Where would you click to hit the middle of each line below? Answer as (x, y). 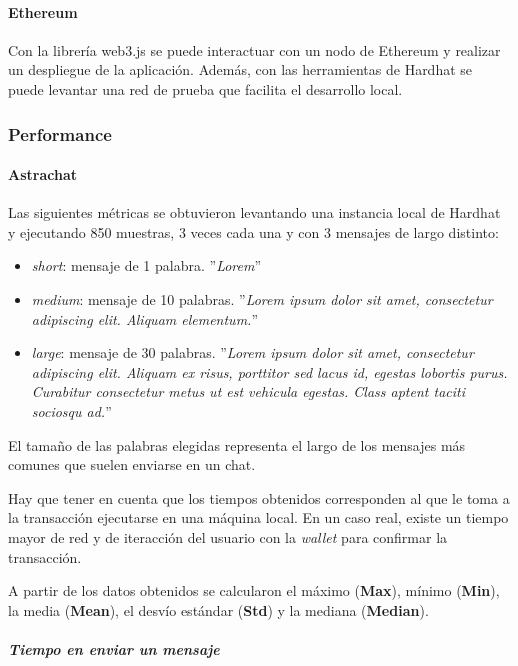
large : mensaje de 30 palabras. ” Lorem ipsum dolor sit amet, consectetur (252, 352)
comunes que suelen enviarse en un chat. (132, 464)
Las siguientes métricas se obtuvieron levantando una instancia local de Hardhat (254, 212)
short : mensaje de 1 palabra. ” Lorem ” (146, 265)
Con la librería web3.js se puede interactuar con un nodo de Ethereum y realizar (254, 49)
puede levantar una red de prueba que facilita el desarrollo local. (205, 88)
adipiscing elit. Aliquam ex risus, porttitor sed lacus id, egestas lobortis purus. (269, 371)
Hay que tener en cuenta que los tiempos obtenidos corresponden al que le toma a (259, 497)
